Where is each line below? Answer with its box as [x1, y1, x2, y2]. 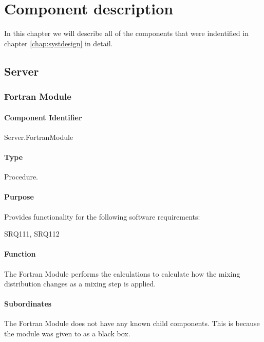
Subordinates [4, 298, 52, 309]
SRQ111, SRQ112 [4, 228, 60, 239]
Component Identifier [4, 112, 82, 122]
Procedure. [4, 171, 39, 182]
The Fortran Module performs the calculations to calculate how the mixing [4, 268, 240, 279]
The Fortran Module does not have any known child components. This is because [4, 318, 260, 329]
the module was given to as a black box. [4, 328, 130, 339]
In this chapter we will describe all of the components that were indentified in [4, 28, 249, 39]
